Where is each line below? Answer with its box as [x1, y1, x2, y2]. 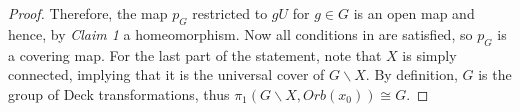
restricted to [192, 3, 268, 23]
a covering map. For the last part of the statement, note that [8, 44, 382, 65]
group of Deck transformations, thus [8, 83, 230, 104]
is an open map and [353, 3, 475, 23]
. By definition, [365, 64, 458, 85]
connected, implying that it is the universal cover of [8, 64, 325, 85]
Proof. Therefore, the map [8, 3, 168, 23]
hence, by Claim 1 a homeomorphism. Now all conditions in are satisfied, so [8, 23, 473, 44]
